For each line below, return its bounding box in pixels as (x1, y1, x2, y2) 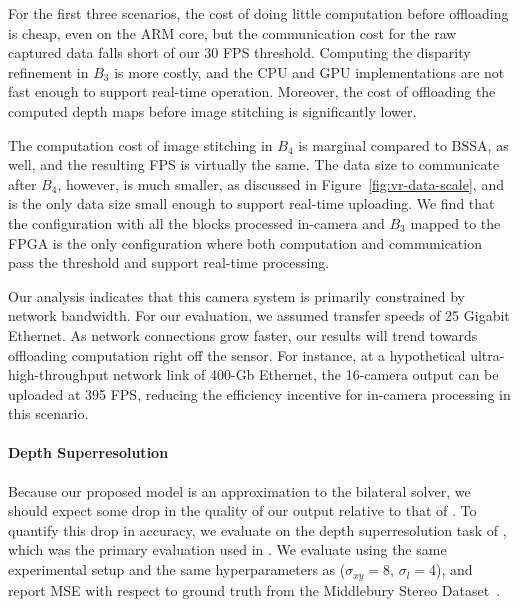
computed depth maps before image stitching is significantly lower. (8, 100, 417, 121)
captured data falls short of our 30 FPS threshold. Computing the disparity (8, 42, 471, 63)
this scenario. (8, 403, 89, 424)
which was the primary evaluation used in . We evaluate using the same (8, 539, 447, 560)
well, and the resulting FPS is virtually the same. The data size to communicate (8, 154, 500, 175)
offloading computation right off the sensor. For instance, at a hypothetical (8, 344, 466, 365)
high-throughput (8, 364, 109, 385)
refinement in (8, 61, 89, 82)
